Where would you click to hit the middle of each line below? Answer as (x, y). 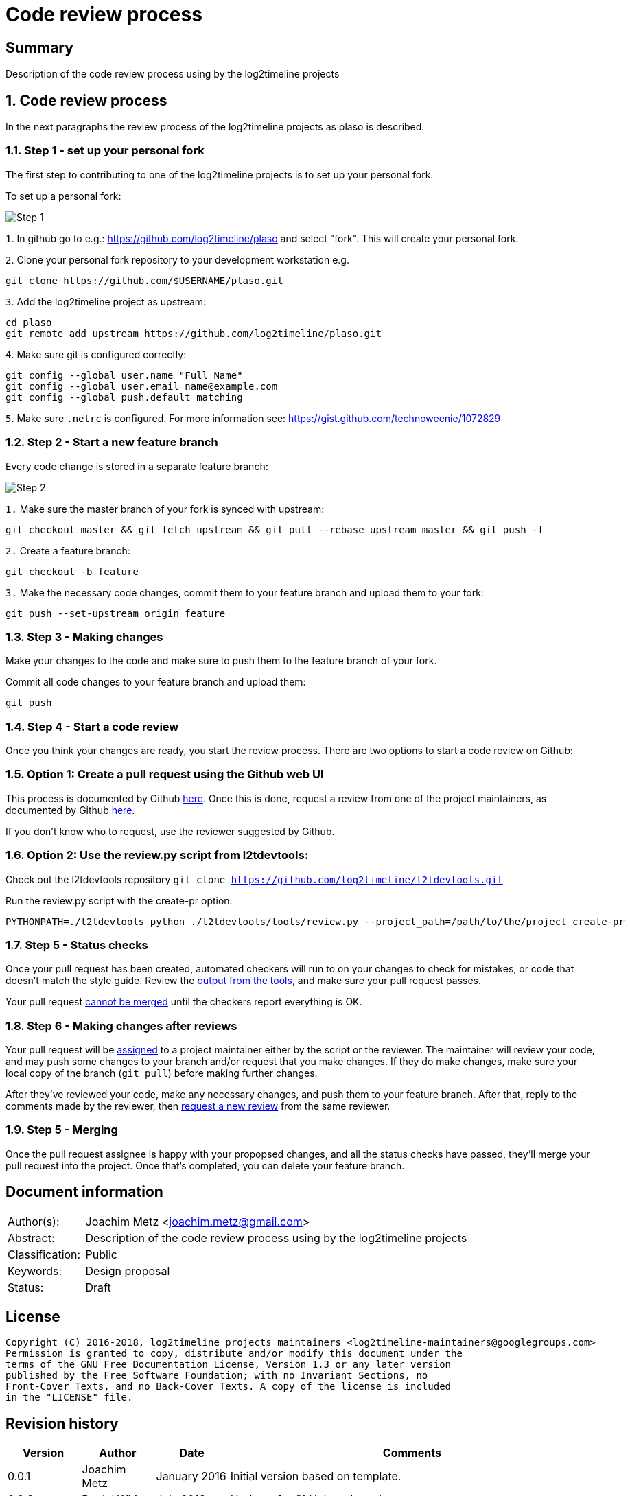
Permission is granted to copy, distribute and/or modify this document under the (234, 1354)
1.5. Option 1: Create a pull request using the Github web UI (165, 774)
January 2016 (191, 1476)
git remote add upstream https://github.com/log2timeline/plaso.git (194, 333)
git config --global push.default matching (124, 397)
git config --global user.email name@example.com (142, 386)
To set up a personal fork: (63, 196)
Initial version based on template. (316, 1476)
